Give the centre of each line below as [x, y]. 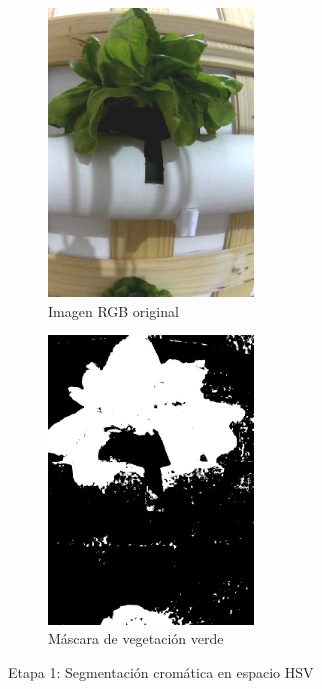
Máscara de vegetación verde [136, 638]
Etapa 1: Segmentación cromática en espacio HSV [161, 671]
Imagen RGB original [113, 310]
